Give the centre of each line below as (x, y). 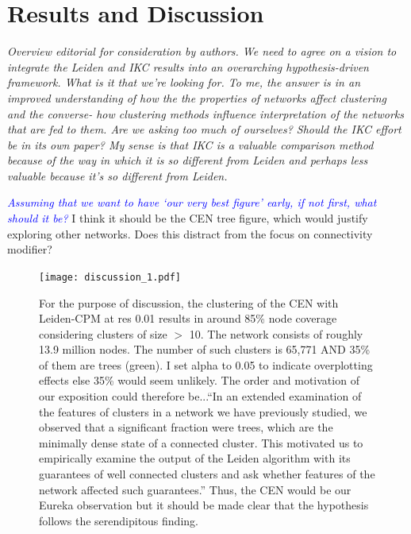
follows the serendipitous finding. (119, 520)
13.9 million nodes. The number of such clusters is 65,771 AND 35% (205, 349)
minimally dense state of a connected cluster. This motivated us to (201, 442)
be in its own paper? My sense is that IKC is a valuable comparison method (190, 144)
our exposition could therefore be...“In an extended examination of (200, 396)
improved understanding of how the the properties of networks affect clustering (197, 97)
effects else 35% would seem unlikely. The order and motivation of (199, 380)
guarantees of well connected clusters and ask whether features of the (207, 474)
